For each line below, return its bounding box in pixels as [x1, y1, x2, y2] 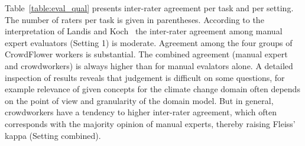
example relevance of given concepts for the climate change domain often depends [5, 83, 300, 95]
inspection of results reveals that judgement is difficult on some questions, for [5, 71, 285, 83]
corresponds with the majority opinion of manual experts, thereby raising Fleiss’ [5, 117, 296, 129]
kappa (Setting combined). [5, 129, 101, 141]
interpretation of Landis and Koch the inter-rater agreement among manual [5, 25, 283, 37]
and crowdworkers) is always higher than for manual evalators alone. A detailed [5, 59, 293, 72]
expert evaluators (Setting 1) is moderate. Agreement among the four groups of [5, 36, 293, 48]
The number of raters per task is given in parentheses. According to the [5, 13, 264, 25]
